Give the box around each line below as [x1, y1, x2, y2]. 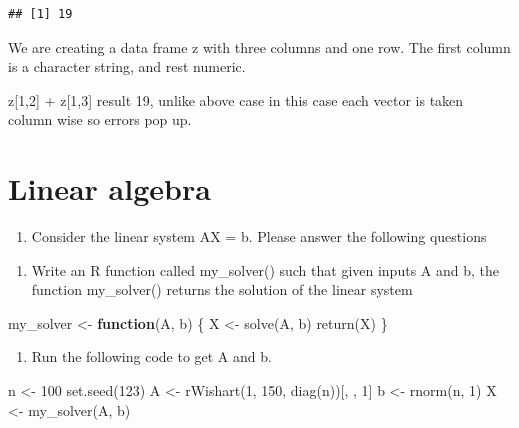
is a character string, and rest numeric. [8, 56, 246, 77]
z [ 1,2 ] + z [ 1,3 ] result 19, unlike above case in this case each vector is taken [8, 89, 464, 110]
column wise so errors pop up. [8, 109, 192, 130]
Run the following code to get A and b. [31, 346, 272, 367]
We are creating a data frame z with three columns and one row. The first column [8, 36, 511, 57]
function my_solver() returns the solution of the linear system [31, 279, 413, 300]
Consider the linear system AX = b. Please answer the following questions [31, 226, 487, 247]
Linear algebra [8, 168, 211, 209]
